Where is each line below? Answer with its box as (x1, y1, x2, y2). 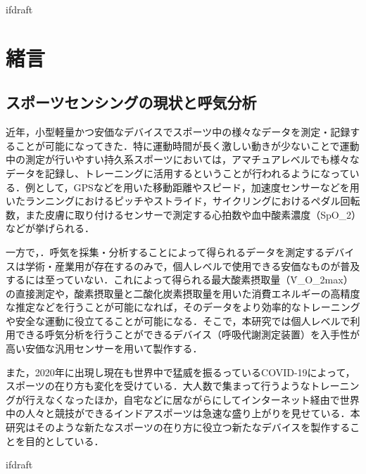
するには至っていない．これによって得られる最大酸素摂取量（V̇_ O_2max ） (6, 272, 353, 287)
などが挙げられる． (6, 221, 94, 236)
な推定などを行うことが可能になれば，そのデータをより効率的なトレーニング (6, 300, 360, 314)
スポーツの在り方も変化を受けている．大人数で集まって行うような (6, 378, 310, 393)
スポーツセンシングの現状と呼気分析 (6, 91, 257, 113)
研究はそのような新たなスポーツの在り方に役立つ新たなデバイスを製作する (6, 420, 351, 435)
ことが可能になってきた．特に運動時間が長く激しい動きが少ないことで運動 (15, 138, 360, 153)
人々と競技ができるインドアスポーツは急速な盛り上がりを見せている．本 (25, 406, 360, 421)
